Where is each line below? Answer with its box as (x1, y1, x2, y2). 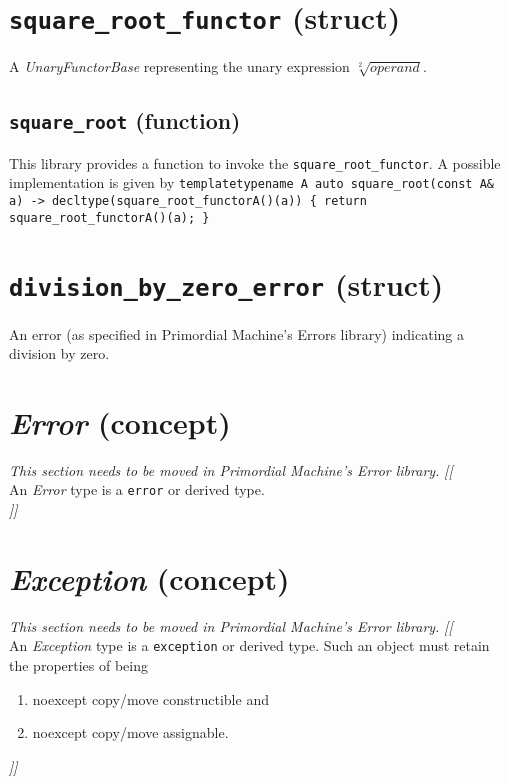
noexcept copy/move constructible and (32, 688, 269, 709)
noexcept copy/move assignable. (32, 722, 229, 743)
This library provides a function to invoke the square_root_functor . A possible (9, 152, 501, 173)
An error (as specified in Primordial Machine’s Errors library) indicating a (9, 323, 464, 344)
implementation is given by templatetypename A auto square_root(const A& (9, 172, 495, 193)
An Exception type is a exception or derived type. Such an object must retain (9, 635, 490, 656)
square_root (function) (9, 105, 241, 136)
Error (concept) (9, 401, 231, 443)
